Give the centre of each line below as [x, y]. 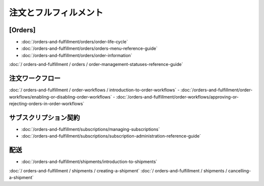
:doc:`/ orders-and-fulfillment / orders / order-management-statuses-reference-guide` [96, 64]
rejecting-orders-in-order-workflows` [47, 103]
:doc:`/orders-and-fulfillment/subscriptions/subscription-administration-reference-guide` [111, 136]
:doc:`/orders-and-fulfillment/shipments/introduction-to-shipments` [89, 162]
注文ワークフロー [35, 78]
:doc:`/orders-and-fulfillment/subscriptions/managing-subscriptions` [90, 129]
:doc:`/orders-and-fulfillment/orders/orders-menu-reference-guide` [89, 48]
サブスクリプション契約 [44, 117]
